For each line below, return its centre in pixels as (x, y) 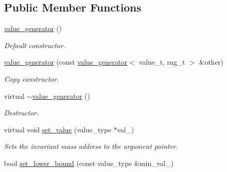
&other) (211, 62)
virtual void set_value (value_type (58, 129)
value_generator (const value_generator (66, 62)
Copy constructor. (32, 78)
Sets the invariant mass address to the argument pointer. (91, 146)
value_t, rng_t (162, 62)
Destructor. (22, 113)
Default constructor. (35, 45)
